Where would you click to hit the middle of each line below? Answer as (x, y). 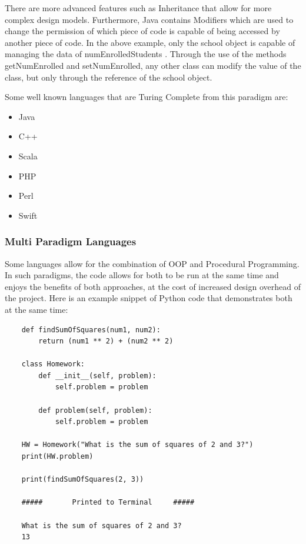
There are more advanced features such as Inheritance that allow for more (138, 8)
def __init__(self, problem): (97, 376)
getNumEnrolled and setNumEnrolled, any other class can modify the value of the (153, 65)
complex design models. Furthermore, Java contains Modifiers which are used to (149, 19)
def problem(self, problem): (95, 410)
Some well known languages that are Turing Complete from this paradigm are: (147, 97)
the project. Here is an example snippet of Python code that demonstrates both (149, 298)
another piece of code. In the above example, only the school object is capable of (150, 42)
